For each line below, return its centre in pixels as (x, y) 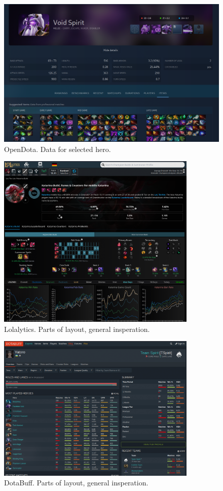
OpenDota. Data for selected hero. (58, 149)
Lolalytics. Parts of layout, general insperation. (77, 329)
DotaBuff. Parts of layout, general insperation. (76, 483)
